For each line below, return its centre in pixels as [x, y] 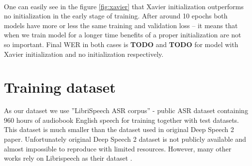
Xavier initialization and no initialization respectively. [84, 54]
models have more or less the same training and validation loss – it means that [121, 25]
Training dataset [60, 87]
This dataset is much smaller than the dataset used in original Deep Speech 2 [119, 129]
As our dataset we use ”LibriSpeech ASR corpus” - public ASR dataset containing [126, 110]
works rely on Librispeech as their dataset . [68, 158]
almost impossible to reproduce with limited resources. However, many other [118, 148]
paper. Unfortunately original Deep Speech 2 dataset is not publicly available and [125, 139]
